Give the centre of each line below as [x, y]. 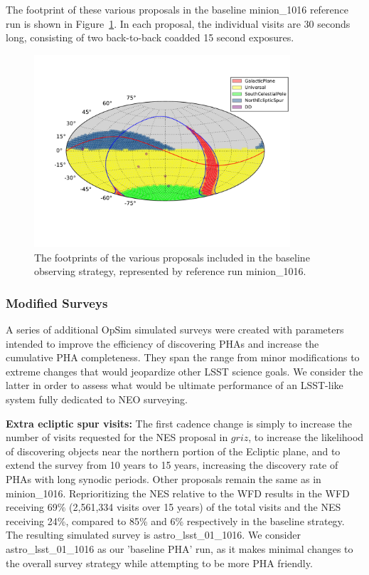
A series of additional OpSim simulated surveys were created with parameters [175, 330]
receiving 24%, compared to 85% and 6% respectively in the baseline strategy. [175, 520]
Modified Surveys [57, 302]
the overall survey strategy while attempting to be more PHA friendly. [159, 563]
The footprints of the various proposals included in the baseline [172, 257]
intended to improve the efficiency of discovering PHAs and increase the [162, 343]
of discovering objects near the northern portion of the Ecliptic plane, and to [173, 451]
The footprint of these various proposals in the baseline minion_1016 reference [177, 9]
